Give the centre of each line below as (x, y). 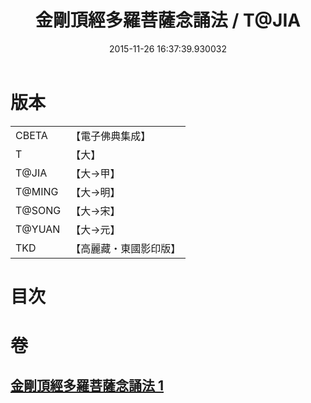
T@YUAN (38, 229)
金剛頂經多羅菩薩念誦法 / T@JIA (168, 20)
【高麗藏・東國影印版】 (126, 248)
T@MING (37, 191)
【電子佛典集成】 (111, 136)
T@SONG (38, 210)
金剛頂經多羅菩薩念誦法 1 (87, 386)
